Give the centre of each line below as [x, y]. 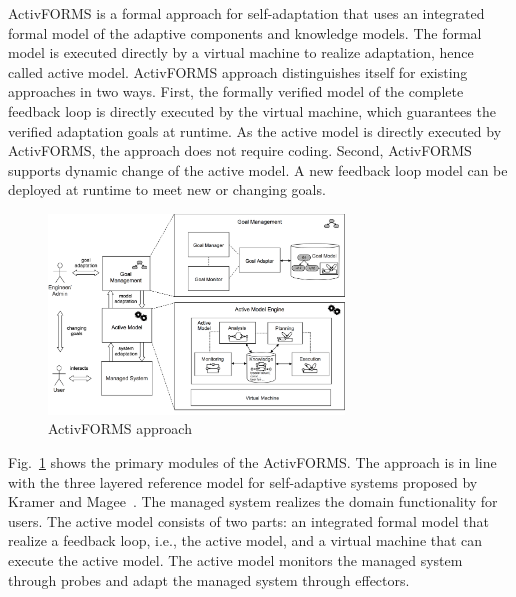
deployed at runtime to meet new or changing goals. [167, 189]
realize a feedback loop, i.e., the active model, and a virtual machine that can [245, 540]
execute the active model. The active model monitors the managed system [235, 559]
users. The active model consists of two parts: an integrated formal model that [248, 520]
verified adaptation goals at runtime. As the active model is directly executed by [255, 130]
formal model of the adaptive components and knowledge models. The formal [245, 32]
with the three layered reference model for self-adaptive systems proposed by [243, 481]
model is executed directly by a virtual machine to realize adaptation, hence [241, 52]
